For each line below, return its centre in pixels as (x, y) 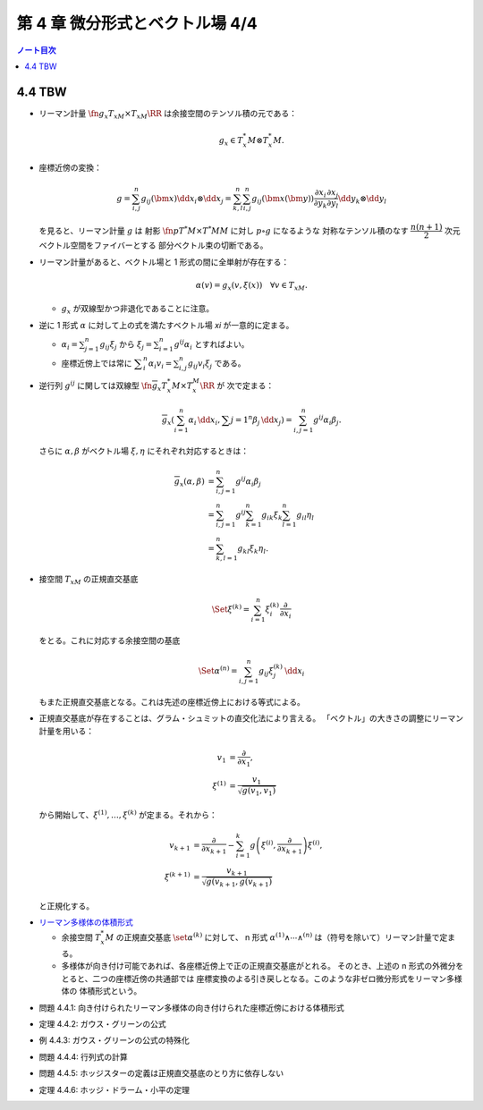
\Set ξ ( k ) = (231, 609)
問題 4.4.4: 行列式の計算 (84, 1056)
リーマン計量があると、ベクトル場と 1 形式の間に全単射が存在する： (164, 262)
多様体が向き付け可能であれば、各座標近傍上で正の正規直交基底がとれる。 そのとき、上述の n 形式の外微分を (263, 966)
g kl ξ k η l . (253, 549)
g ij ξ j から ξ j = (126, 345)
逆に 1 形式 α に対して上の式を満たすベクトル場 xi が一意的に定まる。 (166, 325)
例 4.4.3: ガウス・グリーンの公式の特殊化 (114, 1040)
